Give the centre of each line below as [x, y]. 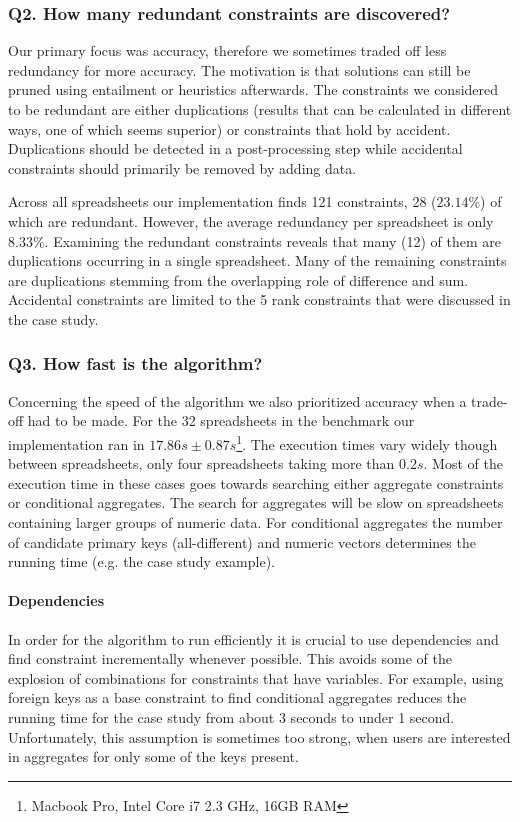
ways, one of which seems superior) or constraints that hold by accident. [229, 128]
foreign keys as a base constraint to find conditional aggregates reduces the [237, 697]
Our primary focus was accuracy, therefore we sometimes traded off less [227, 50]
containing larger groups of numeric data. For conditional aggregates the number [255, 521]
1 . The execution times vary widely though [367, 442]
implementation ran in [76, 443]
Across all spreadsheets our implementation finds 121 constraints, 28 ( [222, 201]
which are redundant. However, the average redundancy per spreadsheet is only [251, 220]
